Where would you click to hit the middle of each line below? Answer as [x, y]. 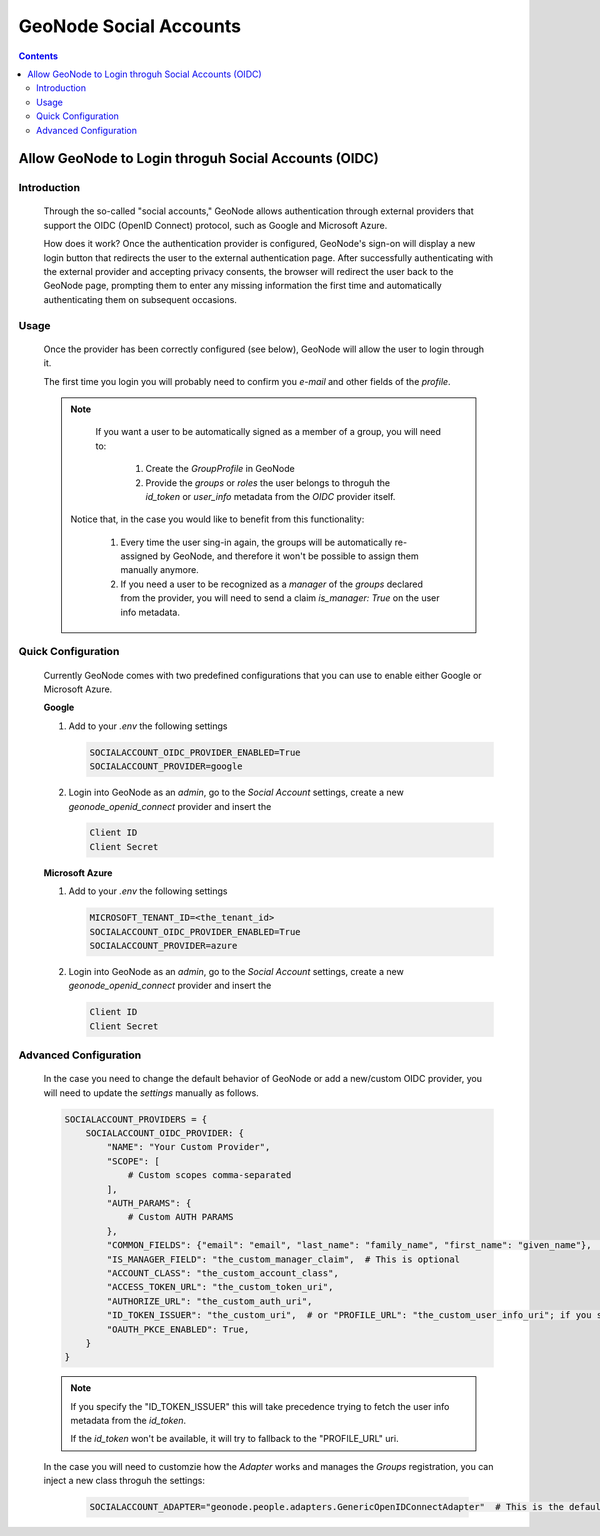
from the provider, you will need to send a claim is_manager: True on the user [280, 598]
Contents [38, 56]
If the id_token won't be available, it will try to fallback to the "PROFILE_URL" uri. [234, 1439]
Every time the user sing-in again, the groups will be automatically [256, 542]
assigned [139, 556]
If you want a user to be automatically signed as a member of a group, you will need [268, 432]
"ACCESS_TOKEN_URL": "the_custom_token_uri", [220, 1287]
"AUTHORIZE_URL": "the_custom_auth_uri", [209, 1301]
